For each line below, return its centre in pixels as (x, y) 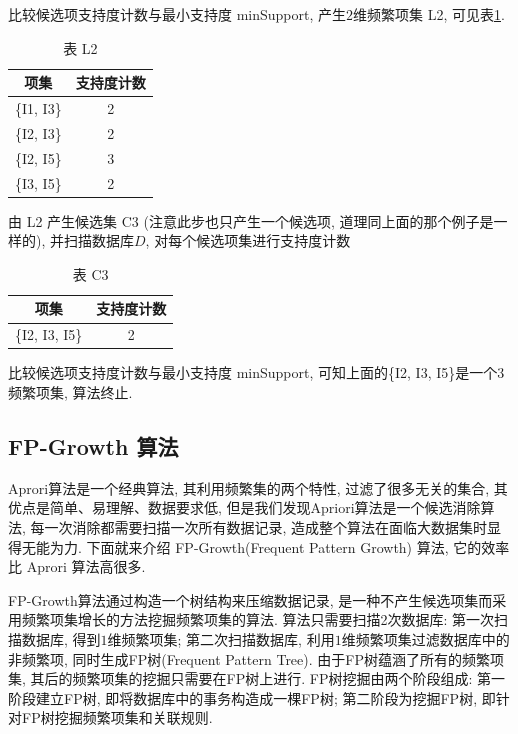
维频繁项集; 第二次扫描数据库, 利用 (221, 638)
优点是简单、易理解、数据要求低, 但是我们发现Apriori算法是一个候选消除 (244, 507)
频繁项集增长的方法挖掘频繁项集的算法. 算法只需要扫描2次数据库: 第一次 (258, 619)
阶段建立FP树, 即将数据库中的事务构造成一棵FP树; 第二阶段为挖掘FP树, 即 (252, 697)
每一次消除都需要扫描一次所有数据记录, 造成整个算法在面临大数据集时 (259, 526)
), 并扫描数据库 (85, 240)
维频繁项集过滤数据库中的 (425, 638)
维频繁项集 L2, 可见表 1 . (429, 14)
